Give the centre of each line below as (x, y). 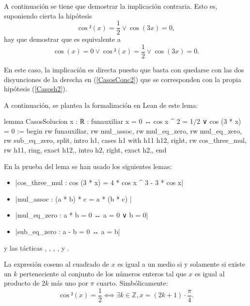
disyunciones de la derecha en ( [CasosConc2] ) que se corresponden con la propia (123, 79)
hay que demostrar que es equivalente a (62, 39)
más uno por (70, 283)
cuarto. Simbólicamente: (132, 283)
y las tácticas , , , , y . (37, 247)
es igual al (210, 273)
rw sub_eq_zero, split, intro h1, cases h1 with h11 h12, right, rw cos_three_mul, (125, 140)
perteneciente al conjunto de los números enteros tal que (103, 273)
